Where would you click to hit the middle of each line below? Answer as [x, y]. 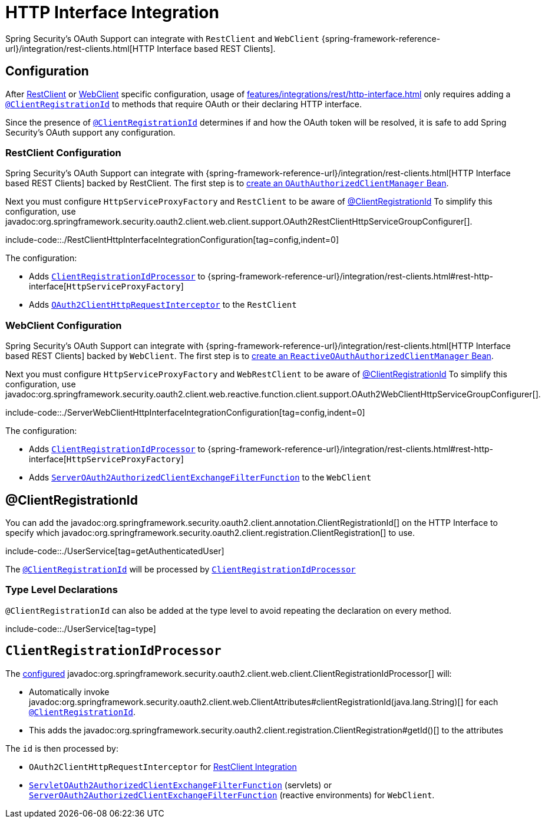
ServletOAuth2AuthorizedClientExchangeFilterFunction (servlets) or [180, 785]
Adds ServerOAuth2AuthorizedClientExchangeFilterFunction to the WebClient [200, 478]
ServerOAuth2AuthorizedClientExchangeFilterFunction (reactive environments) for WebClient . [232, 795]
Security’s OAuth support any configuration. [90, 132]
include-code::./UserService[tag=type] [81, 628]
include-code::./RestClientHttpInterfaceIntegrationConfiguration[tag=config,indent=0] [172, 240]
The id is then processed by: [62, 748]
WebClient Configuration [64, 325]
